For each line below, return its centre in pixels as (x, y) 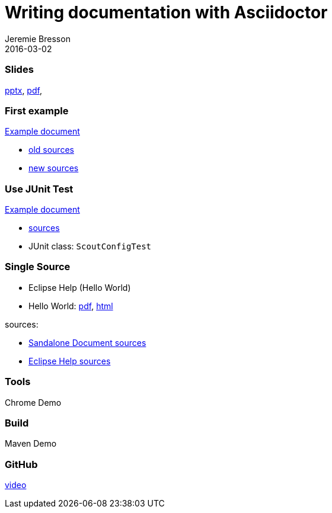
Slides (19, 70)
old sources (51, 150)
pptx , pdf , (23, 90)
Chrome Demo (33, 402)
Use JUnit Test (39, 189)
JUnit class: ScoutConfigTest (90, 246)
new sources (54, 168)
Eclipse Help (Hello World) (80, 287)
